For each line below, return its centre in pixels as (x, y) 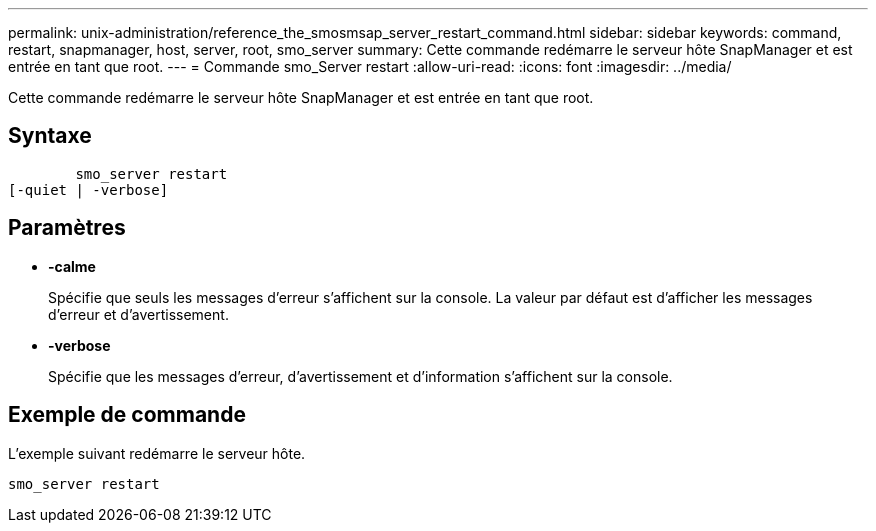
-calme (72, 266)
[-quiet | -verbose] (88, 189)
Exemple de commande (127, 415)
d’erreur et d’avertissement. (138, 314)
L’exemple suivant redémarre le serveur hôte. (157, 453)
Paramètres (67, 228)
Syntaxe (50, 136)
